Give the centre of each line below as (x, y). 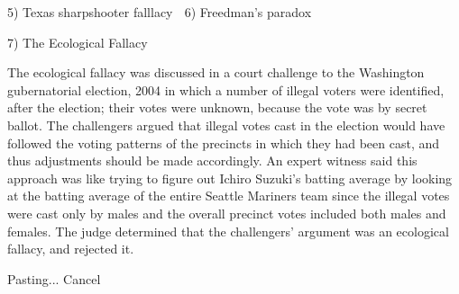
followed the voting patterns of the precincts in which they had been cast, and (224, 143)
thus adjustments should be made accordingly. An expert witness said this (212, 160)
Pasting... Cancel (54, 278)
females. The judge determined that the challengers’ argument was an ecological (228, 231)
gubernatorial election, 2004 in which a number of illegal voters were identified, (226, 89)
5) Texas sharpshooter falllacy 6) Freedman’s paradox (160, 12)
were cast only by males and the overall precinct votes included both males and (227, 213)
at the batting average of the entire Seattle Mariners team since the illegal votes (229, 196)
